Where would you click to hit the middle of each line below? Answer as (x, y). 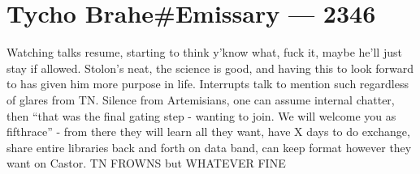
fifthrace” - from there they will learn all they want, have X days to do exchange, (208, 132)
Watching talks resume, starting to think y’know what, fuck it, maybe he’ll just (204, 52)
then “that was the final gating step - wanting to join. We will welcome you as (201, 115)
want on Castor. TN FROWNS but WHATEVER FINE (146, 163)
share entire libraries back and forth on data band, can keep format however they (209, 147)
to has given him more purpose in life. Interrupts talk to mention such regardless (208, 84)
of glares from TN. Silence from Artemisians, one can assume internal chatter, (201, 99)
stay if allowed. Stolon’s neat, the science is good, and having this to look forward (210, 68)
